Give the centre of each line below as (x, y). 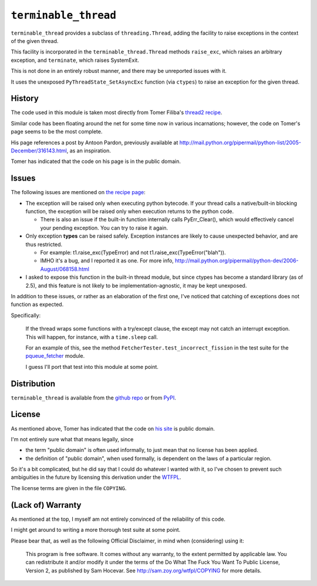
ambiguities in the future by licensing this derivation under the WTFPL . (96, 477)
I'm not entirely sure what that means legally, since (72, 439)
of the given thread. (35, 41)
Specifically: (26, 315)
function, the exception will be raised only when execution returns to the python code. (130, 211)
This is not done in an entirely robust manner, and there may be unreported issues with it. (119, 71)
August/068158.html (65, 269)
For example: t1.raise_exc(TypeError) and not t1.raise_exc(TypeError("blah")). (133, 252)
